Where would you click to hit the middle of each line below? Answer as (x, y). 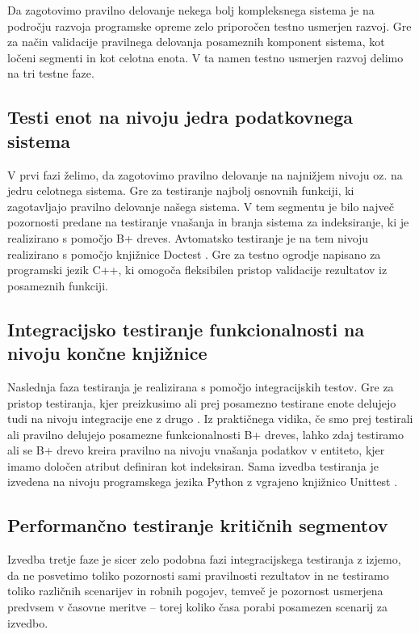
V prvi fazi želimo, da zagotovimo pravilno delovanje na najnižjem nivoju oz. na (205, 174)
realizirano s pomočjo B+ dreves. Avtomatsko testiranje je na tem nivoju (188, 237)
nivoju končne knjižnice (107, 353)
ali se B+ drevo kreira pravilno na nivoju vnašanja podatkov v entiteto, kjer (196, 450)
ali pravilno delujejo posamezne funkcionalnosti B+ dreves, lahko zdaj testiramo (206, 434)
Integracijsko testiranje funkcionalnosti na (186, 329)
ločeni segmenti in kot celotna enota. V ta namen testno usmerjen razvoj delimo (205, 57)
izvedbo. (28, 622)
